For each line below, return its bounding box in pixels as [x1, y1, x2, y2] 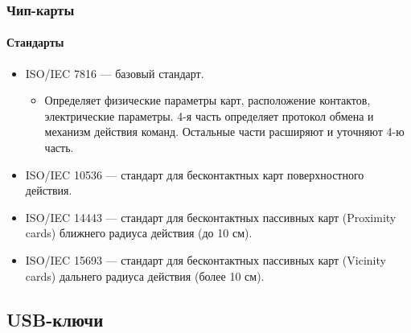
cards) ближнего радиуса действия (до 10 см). [25, 224, 253, 241]
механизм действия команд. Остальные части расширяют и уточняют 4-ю [44, 123, 405, 140]
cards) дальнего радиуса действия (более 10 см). [25, 267, 265, 284]
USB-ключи [6, 306, 104, 331]
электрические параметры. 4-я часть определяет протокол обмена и [44, 107, 374, 124]
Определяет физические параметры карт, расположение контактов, [44, 92, 371, 109]
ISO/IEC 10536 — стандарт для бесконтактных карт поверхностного [25, 166, 364, 183]
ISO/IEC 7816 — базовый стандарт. [25, 64, 204, 81]
